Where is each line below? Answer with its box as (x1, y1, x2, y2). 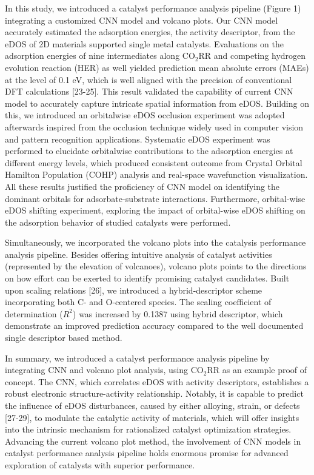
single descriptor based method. (5, 331, 122, 344)
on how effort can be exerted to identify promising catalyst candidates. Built (5, 272, 290, 285)
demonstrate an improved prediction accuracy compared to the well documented (5, 319, 304, 332)
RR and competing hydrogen (198, 49, 306, 62)
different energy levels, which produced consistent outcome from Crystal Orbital (5, 156, 302, 169)
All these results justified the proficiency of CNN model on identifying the (5, 180, 280, 192)
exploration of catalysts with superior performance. (5, 458, 195, 471)
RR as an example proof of (207, 363, 307, 376)
